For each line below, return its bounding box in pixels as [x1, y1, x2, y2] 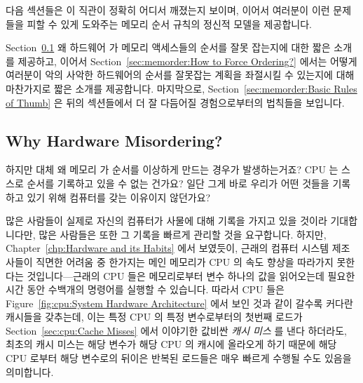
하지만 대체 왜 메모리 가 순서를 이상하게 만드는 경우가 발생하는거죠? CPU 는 [6, 162, 338, 177]
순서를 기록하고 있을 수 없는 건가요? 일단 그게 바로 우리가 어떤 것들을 [27, 175, 329, 190]
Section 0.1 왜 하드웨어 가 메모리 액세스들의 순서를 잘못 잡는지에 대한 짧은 [6, 40, 331, 55]
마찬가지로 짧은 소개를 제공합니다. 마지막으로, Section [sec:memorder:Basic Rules [6, 81, 357, 95]
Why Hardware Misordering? [6, 129, 223, 151]
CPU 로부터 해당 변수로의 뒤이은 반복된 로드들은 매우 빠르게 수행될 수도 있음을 [6, 351, 352, 365]
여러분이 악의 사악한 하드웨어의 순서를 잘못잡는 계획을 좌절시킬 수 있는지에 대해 [6, 67, 355, 82]
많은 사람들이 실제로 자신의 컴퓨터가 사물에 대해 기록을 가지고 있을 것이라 [6, 213, 327, 228]
